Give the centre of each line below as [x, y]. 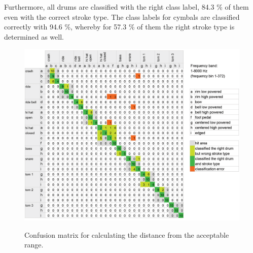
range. [34, 245]
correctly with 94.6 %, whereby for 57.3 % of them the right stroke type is [119, 27]
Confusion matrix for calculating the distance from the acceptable [127, 234]
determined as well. [34, 36]
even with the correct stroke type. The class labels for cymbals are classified [122, 17]
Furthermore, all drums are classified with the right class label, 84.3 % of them [126, 7]
